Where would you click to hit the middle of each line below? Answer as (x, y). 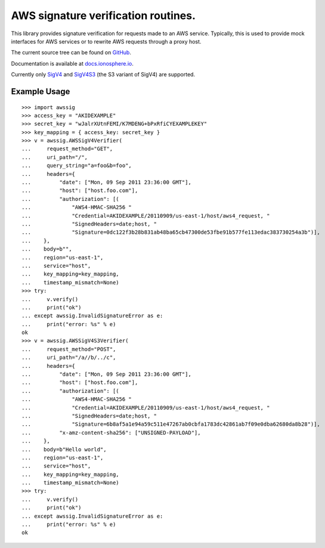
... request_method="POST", (69, 349)
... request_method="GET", (67, 149)
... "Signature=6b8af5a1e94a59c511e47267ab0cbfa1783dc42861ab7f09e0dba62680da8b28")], (171, 424)
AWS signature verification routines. (103, 16)
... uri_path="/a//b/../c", (69, 357)
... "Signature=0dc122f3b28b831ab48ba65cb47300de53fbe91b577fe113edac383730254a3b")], (171, 232)
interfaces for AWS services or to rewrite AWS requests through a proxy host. (106, 41)
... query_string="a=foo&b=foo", (77, 166)
